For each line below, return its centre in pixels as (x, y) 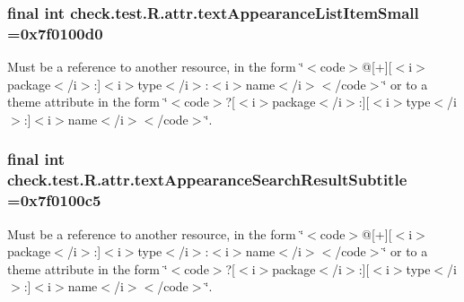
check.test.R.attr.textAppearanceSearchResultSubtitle (207, 180)
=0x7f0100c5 (54, 200)
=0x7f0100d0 (55, 33)
